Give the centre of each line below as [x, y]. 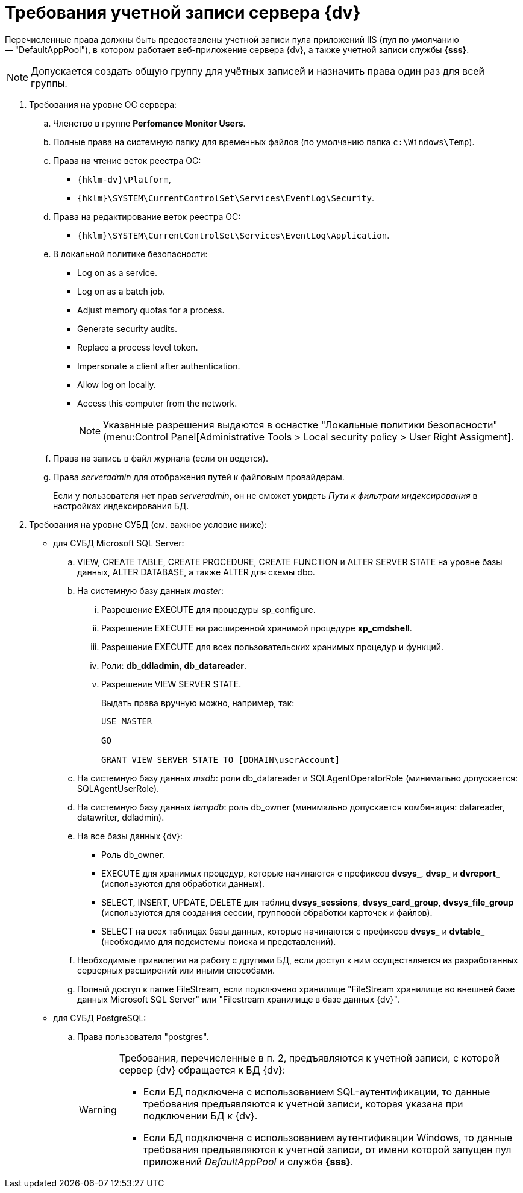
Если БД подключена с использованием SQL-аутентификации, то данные [317, 1091]
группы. [49, 83]
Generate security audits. [127, 328]
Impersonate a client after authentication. [159, 366]
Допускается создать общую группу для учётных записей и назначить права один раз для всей [258, 71]
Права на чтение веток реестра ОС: [127, 160]
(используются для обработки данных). [183, 883]
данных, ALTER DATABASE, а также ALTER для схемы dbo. [196, 572]
